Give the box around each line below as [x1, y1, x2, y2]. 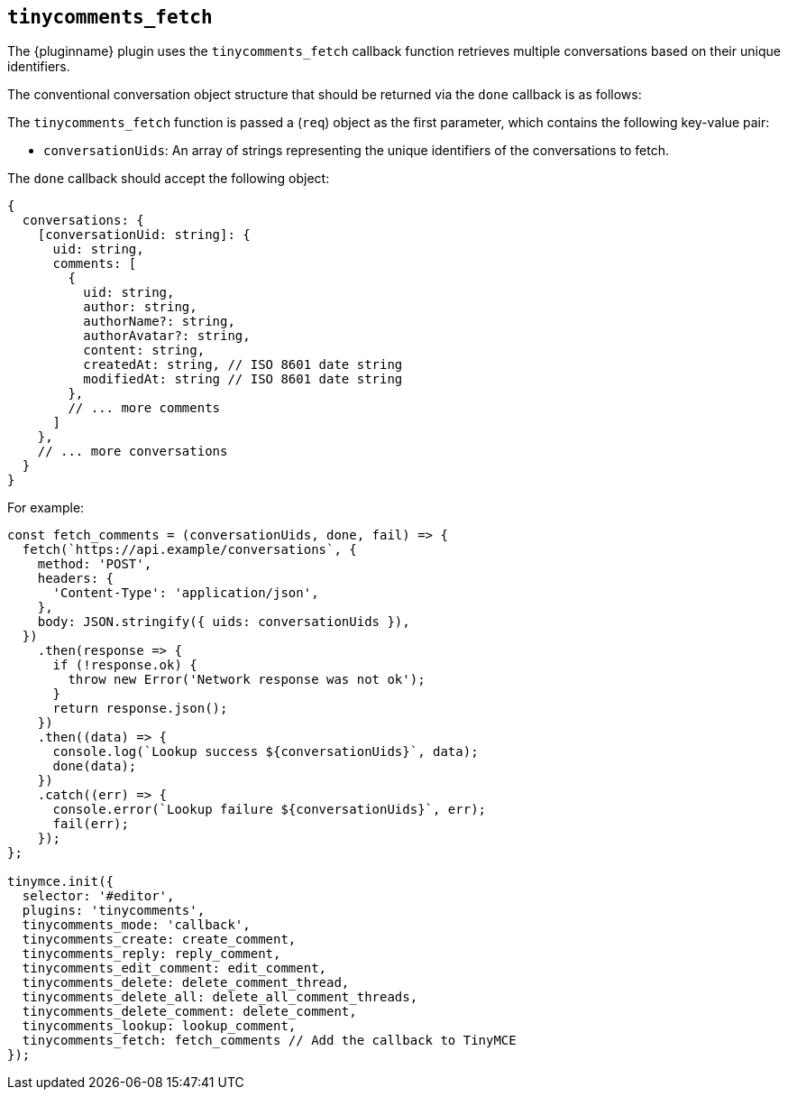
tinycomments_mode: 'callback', [22, 917, 251, 933]
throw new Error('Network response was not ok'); [68, 672, 426, 687]
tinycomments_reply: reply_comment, [22, 946, 281, 962]
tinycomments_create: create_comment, [22, 932, 297, 947]
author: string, [83, 300, 197, 315]
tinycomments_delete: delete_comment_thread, [22, 975, 350, 991]
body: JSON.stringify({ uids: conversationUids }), [37, 614, 410, 630]
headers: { [37, 571, 115, 586]
